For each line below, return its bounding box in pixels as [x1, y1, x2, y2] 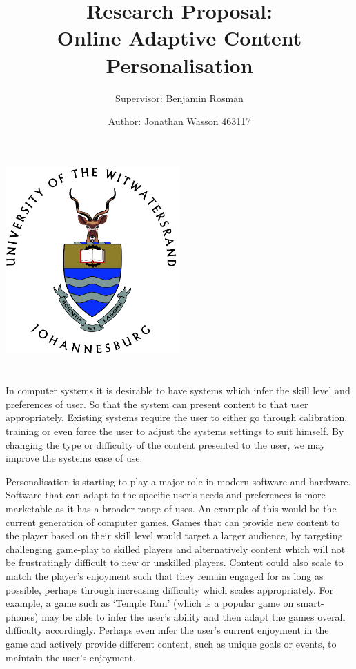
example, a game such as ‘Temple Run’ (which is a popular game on [6, 596, 294, 610]
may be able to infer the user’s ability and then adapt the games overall [41, 609, 346, 623]
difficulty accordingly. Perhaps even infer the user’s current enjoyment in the [6, 623, 329, 637]
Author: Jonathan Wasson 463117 [108, 114, 251, 128]
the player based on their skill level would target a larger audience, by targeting [6, 528, 343, 543]
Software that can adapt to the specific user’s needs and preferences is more [6, 487, 326, 502]
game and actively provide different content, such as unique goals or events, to [6, 636, 337, 650]
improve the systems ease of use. [6, 451, 143, 465]
